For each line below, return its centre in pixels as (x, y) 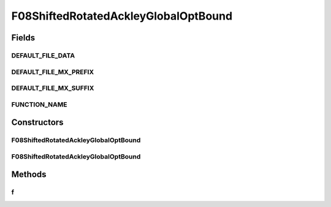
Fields (23, 38)
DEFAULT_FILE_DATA (43, 55)
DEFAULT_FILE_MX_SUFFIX (53, 88)
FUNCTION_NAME (39, 104)
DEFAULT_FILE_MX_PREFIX (53, 72)
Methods (29, 175)
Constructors (37, 122)
